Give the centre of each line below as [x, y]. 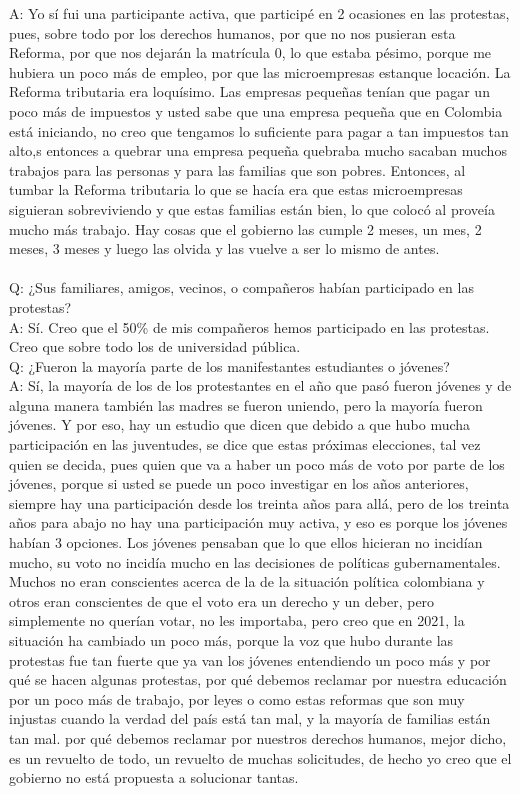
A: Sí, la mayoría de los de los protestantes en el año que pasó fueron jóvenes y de [260, 385]
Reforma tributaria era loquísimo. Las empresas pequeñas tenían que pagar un [249, 91]
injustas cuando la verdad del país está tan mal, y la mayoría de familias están [250, 718]
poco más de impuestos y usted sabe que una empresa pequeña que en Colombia [256, 110]
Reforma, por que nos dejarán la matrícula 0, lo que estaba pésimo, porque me [250, 52]
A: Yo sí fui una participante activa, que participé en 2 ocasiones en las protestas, [259, 13]
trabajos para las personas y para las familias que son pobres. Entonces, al [237, 169]
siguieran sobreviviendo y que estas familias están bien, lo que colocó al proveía [252, 208]
